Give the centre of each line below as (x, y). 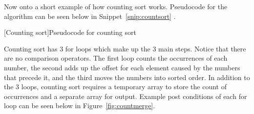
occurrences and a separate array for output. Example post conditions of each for (126, 96)
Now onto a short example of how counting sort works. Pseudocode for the (116, 6)
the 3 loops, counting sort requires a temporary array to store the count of (116, 87)
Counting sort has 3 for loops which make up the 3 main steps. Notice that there (125, 48)
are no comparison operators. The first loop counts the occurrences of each (116, 58)
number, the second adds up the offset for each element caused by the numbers (122, 67)
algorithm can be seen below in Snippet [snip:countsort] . (90, 16)
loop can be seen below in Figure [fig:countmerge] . (80, 106)
